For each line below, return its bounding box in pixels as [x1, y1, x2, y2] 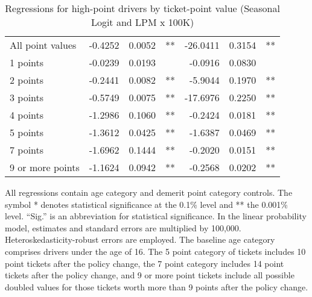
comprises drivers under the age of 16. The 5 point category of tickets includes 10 [5, 245, 306, 257]
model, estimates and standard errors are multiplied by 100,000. [5, 221, 241, 234]
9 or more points [10, 160, 80, 174]
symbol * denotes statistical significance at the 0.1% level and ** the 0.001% [5, 198, 288, 210]
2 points [10, 73, 44, 87]
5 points [10, 125, 44, 139]
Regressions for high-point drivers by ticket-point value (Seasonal [5, 1, 280, 15]
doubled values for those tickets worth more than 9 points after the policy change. [5, 280, 308, 293]
